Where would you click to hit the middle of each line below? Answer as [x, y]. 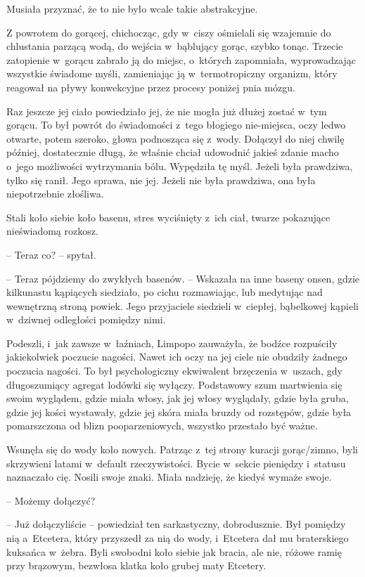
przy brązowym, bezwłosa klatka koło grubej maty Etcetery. [136, 565]
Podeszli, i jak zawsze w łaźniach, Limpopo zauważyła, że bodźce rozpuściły [172, 343]
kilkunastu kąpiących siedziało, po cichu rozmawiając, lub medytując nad [165, 292]
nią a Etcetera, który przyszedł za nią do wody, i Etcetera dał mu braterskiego [178, 538]
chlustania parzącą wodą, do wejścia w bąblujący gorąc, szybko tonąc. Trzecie [175, 46]
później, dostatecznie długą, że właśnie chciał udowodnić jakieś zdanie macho [173, 152]
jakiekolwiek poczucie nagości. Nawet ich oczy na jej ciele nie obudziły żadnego [177, 357]
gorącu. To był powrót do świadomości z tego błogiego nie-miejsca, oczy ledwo [176, 125]
